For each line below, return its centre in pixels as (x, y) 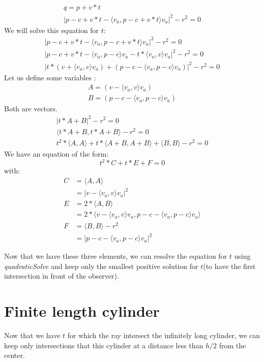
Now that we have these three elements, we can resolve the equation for (116, 256)
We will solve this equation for (52, 30)
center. (14, 355)
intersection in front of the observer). (62, 276)
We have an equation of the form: (56, 154)
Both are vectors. (31, 109)
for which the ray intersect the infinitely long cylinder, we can (164, 335)
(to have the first (229, 266)
